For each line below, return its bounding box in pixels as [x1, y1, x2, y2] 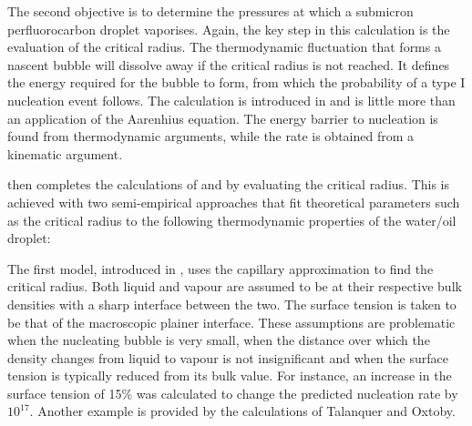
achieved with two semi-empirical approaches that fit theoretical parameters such [7, 192, 460, 211]
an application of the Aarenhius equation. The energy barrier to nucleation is [7, 108, 438, 127]
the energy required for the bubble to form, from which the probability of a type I [7, 73, 466, 92]
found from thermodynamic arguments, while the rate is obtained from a [7, 127, 415, 146]
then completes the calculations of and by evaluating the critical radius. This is [7, 175, 450, 194]
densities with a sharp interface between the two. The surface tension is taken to [7, 294, 457, 313]
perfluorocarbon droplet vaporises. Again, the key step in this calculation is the [7, 19, 450, 38]
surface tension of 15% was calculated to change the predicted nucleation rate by [7, 383, 458, 402]
